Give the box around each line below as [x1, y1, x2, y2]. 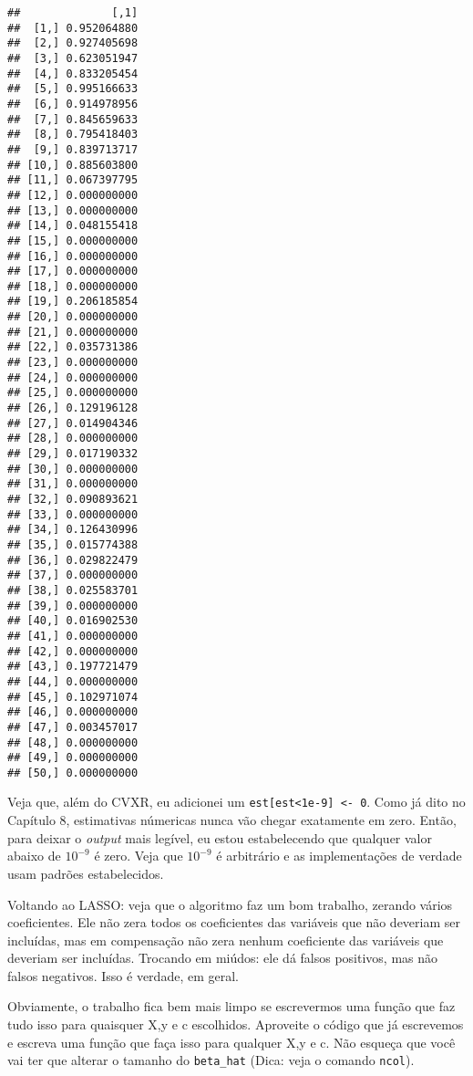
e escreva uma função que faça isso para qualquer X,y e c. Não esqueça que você [7, 1032, 456, 1051]
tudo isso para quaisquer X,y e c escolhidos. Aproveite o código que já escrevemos [7, 1015, 464, 1034]
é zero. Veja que [94, 846, 183, 865]
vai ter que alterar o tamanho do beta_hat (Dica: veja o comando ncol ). [7, 1050, 415, 1070]
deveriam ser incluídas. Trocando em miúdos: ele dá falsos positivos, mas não [7, 948, 438, 967]
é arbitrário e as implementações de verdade [216, 846, 462, 865]
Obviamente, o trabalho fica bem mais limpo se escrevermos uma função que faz [7, 997, 456, 1016]
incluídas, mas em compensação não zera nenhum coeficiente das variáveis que [7, 930, 444, 949]
